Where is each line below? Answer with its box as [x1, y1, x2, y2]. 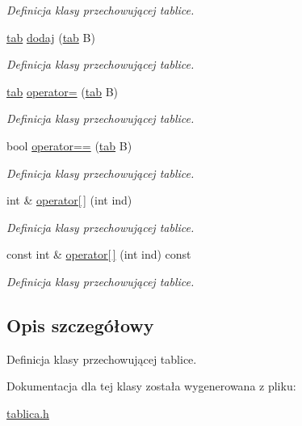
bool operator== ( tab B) [6, 137, 132, 154]
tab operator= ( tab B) [6, 82, 118, 99]
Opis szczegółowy [6, 312, 154, 337]
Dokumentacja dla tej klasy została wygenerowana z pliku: [6, 377, 296, 394]
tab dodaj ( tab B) [6, 28, 95, 45]
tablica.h [6, 404, 49, 421]
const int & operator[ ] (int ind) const [6, 246, 191, 263]
